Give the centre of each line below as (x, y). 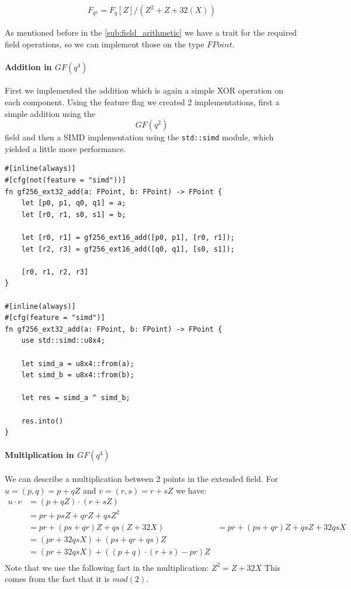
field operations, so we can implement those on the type (105, 44)
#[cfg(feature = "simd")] (55, 318)
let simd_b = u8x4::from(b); (78, 375)
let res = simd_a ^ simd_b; (76, 398)
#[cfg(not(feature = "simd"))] (65, 180)
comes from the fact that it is (57, 579)
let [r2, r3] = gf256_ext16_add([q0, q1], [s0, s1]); (128, 249)
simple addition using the (50, 113)
